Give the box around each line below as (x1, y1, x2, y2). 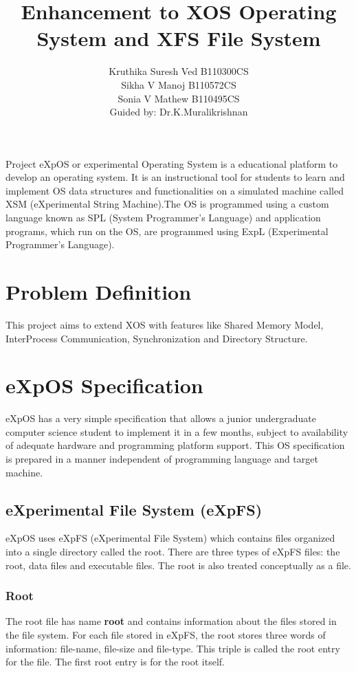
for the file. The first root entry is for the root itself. (5, 654, 225, 669)
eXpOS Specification (5, 371, 203, 399)
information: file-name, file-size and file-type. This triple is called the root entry (5, 641, 340, 655)
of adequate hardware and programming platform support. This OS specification (5, 438, 345, 452)
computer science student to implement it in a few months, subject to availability (5, 424, 348, 439)
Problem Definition (5, 278, 192, 306)
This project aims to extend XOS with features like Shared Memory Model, (5, 317, 324, 331)
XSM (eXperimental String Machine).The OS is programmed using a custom (5, 197, 329, 211)
